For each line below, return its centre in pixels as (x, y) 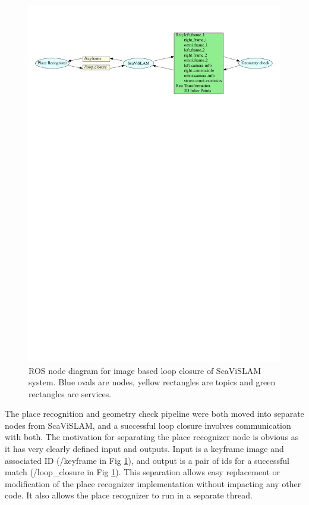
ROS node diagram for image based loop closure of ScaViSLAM (145, 370)
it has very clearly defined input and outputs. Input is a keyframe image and (144, 449)
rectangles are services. (70, 393)
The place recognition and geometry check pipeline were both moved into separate (154, 414)
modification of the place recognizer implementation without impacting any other (153, 483)
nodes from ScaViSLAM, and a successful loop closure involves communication (148, 425)
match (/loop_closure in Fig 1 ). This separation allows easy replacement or (143, 472)
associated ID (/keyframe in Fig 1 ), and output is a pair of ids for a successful (147, 460)
